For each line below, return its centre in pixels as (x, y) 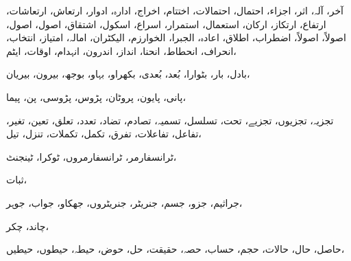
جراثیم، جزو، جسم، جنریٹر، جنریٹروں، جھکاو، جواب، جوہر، (124, 202)
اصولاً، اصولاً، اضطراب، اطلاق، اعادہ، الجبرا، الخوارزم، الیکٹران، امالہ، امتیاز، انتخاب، (176, 37)
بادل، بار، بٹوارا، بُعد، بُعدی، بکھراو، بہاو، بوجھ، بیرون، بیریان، (128, 74)
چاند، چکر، (27, 226)
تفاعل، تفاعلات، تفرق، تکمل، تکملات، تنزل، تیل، (104, 134)
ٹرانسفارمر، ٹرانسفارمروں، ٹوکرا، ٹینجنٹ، (92, 156)
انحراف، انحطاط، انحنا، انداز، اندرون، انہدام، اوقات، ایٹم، (121, 50)
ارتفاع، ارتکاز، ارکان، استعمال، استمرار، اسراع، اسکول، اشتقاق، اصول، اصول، (166, 24)
